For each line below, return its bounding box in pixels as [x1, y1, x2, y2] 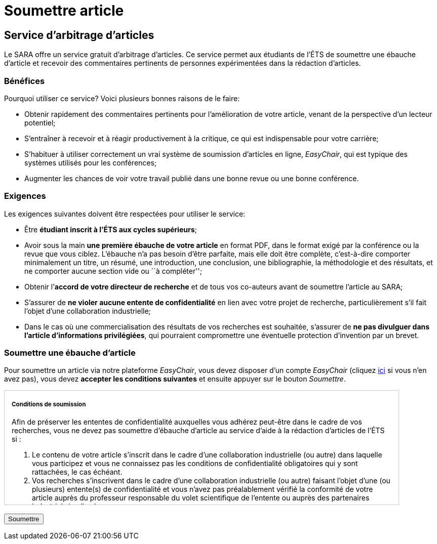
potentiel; [24, 118, 56, 127]
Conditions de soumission [12, 400, 86, 408]
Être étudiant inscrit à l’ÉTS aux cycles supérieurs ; [24, 225, 197, 234]
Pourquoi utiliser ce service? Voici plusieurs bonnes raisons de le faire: [4, 94, 240, 103]
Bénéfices [4, 75, 45, 86]
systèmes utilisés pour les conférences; [24, 158, 157, 167]
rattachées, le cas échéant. [32, 468, 123, 477]
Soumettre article [4, 2, 124, 19]
